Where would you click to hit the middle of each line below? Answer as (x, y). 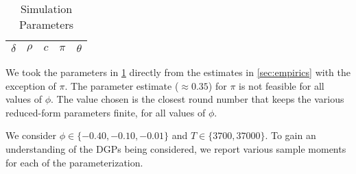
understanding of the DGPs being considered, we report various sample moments (176, 148)
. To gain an (290, 135)
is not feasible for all (282, 85)
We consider (31, 135)
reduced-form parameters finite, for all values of (106, 112)
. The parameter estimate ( (122, 85)
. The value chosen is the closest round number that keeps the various (197, 99)
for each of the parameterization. (74, 162)
